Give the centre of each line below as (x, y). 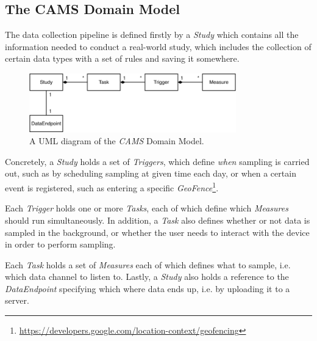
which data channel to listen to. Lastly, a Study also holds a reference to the (147, 277)
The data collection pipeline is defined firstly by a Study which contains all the (152, 35)
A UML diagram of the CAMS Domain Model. (117, 141)
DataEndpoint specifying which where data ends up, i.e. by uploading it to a (148, 288)
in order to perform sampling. (60, 244)
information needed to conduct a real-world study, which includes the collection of (158, 46)
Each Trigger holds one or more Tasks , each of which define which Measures (147, 208)
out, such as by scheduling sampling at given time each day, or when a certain (151, 173)
